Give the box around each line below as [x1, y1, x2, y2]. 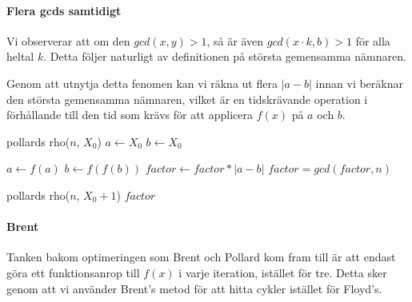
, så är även [206, 32, 264, 49]
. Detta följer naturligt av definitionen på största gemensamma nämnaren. [43, 48, 406, 65]
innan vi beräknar [315, 74, 403, 91]
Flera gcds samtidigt [6, 2, 122, 18]
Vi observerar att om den [6, 32, 130, 49]
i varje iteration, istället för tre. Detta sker [178, 264, 387, 280]
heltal [6, 48, 34, 65]
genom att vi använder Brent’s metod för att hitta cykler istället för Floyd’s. [6, 280, 382, 296]
